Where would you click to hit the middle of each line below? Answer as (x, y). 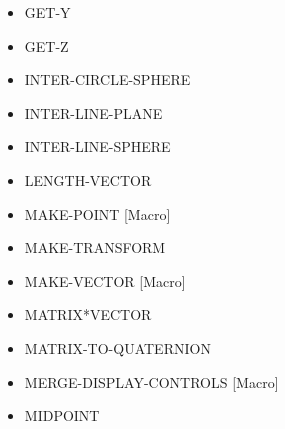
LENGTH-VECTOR (88, 179)
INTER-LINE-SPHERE (97, 146)
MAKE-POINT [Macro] (97, 213)
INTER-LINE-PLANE (93, 112)
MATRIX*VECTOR (88, 314)
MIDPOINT (62, 415)
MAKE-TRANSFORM (95, 247)
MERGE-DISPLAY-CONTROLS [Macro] (151, 381)
